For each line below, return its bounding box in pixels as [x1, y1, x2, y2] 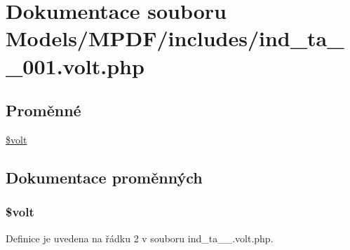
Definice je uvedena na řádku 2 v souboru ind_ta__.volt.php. [6, 230, 274, 245]
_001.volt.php [6, 51, 144, 80]
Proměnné [6, 99, 81, 121]
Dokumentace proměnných [6, 166, 203, 188]
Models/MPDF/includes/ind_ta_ [6, 24, 344, 53]
